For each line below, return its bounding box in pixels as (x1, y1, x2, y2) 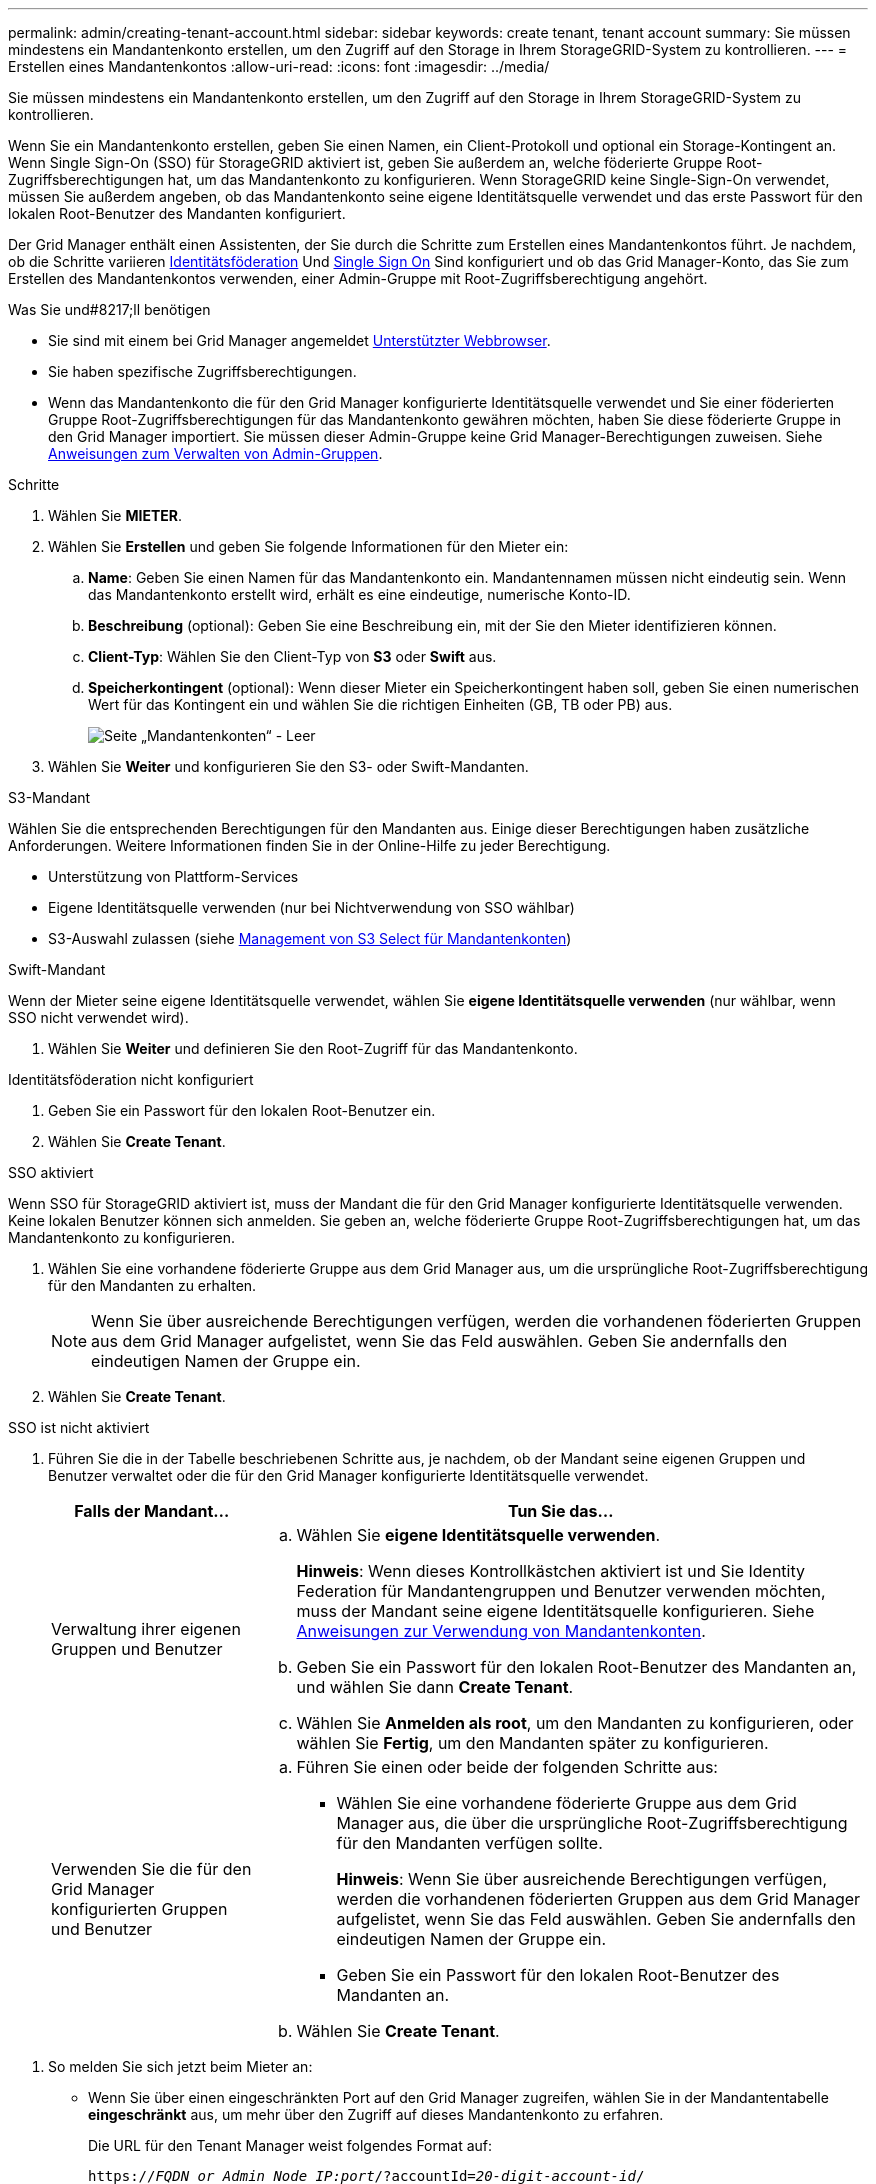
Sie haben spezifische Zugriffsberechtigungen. (48, 363, 357, 380)
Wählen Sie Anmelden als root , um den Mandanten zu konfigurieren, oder (296, 1713, 854, 1733)
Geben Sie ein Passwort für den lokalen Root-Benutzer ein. (48, 1102, 436, 1119)
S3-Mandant (8, 789, 91, 806)
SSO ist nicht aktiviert (8, 1419, 150, 1436)
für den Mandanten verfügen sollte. (336, 1833, 603, 1853)
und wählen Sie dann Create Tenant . (296, 1677, 574, 1697)
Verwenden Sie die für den (51, 1859, 252, 1879)
